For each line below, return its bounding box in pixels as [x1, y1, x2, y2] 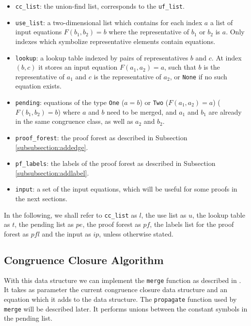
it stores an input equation [38, 62, 118, 72]
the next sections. [15, 193, 67, 203]
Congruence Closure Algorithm [4, 252, 164, 267]
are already [208, 106, 242, 117]
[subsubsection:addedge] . [15, 142, 88, 152]
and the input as [42, 228, 91, 238]
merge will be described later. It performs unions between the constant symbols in [4, 303, 248, 313]
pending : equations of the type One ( [15, 97, 125, 107]
